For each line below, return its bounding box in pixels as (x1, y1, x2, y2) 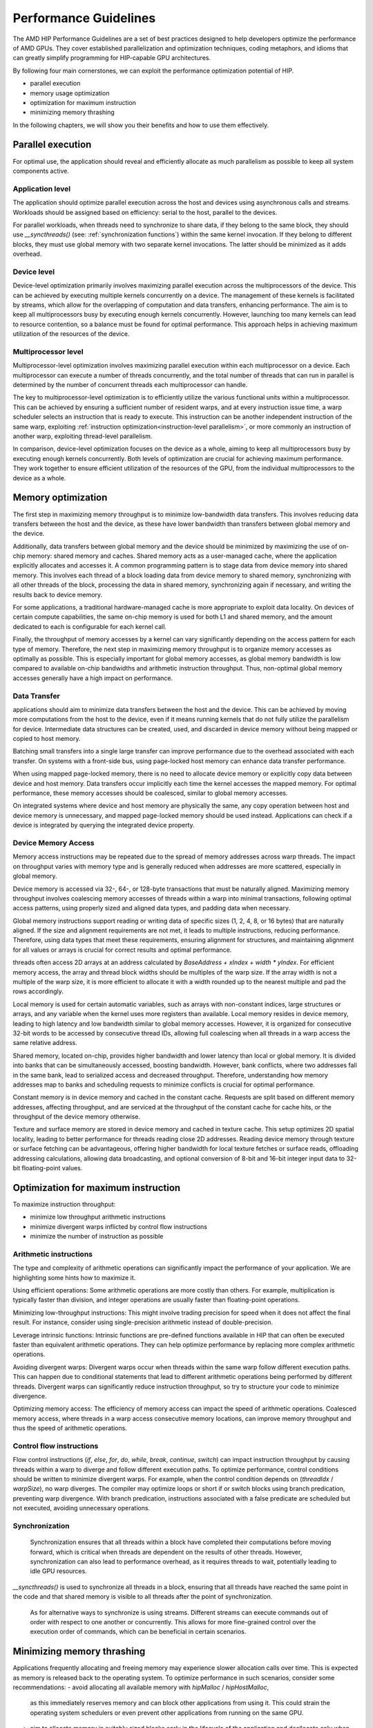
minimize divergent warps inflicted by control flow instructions (30, 1222, 207, 1230)
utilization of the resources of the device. (12, 330, 130, 338)
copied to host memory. (12, 735, 81, 743)
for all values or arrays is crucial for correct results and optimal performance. (12, 946, 232, 954)
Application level (12, 184, 71, 194)
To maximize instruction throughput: (12, 1200, 116, 1208)
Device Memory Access (12, 838, 95, 847)
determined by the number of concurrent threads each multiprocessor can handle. (12, 381, 248, 389)
